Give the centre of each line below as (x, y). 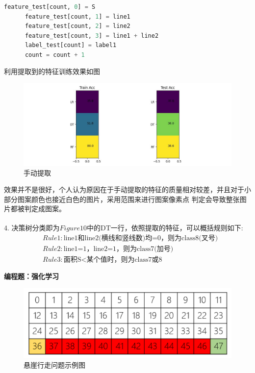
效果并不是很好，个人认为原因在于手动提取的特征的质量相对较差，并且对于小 (127, 189)
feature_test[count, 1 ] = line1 (77, 16)
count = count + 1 (55, 55)
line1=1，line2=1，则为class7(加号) (118, 249)
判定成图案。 (45, 209)
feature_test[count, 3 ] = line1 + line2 (92, 36)
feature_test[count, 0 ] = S (50, 7)
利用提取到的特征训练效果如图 (52, 71)
